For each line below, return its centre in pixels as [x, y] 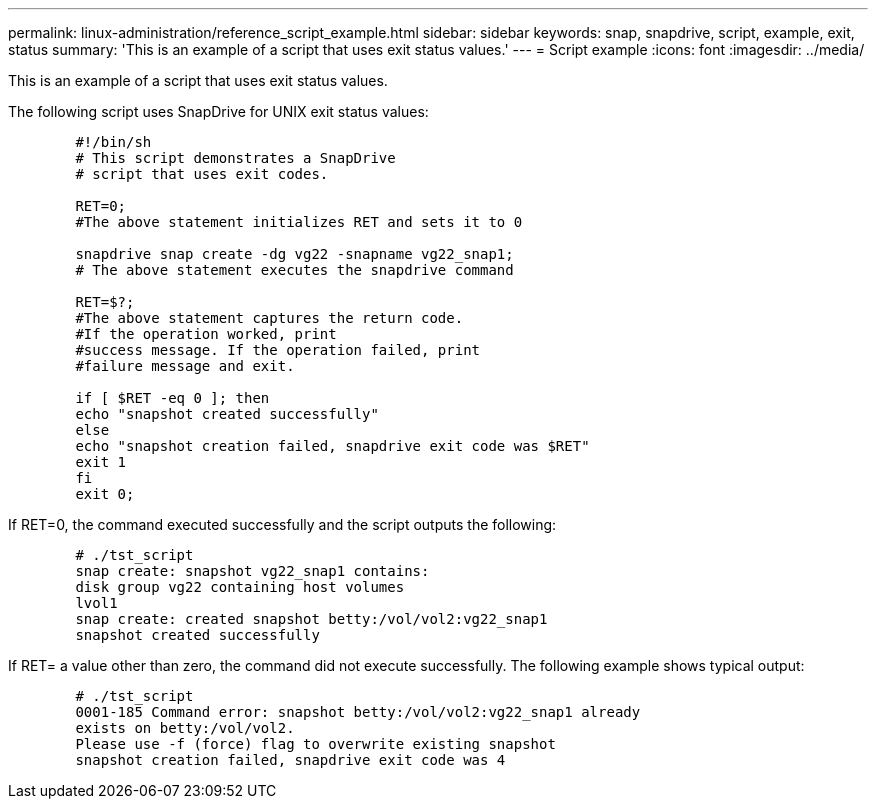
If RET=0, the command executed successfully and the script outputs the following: [282, 524]
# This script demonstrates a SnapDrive [235, 158]
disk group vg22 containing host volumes [240, 587]
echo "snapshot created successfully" [227, 414]
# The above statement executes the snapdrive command [294, 270]
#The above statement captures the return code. [269, 318]
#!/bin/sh [113, 142]
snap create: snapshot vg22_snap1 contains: [252, 571]
